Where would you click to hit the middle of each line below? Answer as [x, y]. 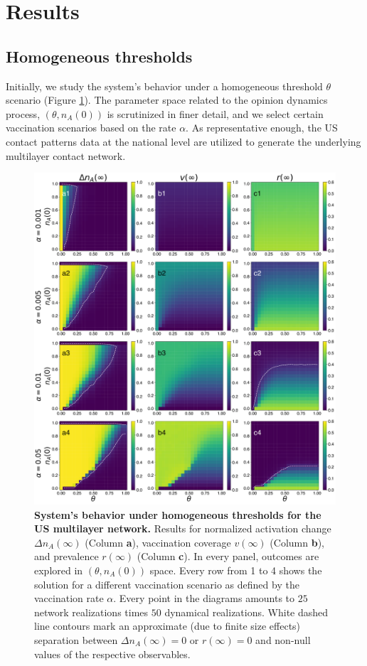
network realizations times [91, 612]
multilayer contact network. [66, 155]
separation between [76, 639]
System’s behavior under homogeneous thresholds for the [178, 514]
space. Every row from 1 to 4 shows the [236, 570]
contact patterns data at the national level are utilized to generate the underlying [183, 141]
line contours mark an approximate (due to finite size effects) [167, 626]
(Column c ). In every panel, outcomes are [228, 556]
